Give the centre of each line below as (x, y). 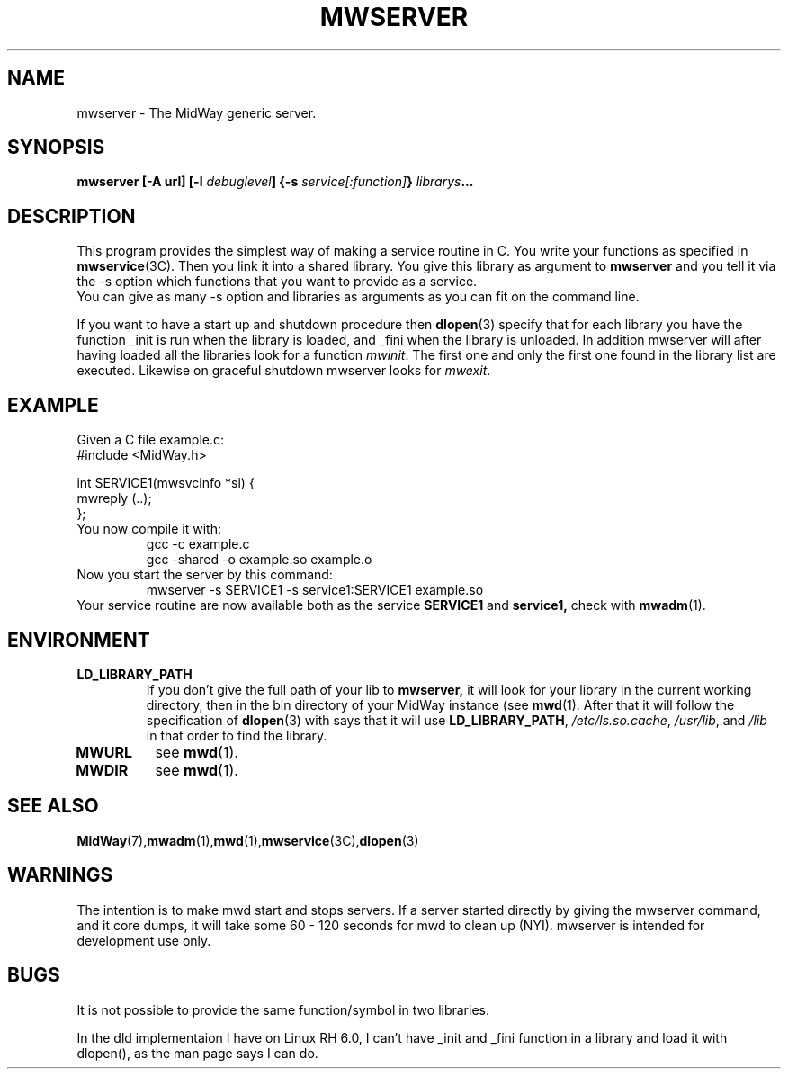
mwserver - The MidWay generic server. (197, 112)
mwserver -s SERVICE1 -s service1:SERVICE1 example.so (315, 590)
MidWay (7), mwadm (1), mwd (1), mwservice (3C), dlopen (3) (248, 840)
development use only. (144, 940)
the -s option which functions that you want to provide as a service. (277, 282)
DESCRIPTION (72, 216)
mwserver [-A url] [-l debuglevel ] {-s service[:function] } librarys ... (275, 182)
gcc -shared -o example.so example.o (259, 560)
